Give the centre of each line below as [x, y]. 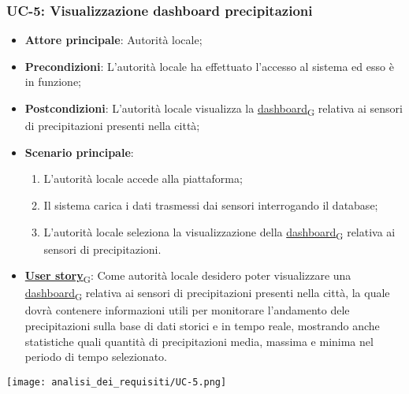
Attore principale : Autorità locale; [113, 40]
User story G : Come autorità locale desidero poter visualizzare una [188, 277]
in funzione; [53, 82]
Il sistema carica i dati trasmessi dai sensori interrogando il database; [211, 204]
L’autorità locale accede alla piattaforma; [143, 178]
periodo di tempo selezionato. [96, 357]
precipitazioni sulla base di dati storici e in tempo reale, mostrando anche [202, 326]
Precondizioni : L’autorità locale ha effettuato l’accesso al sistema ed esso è [209, 66]
